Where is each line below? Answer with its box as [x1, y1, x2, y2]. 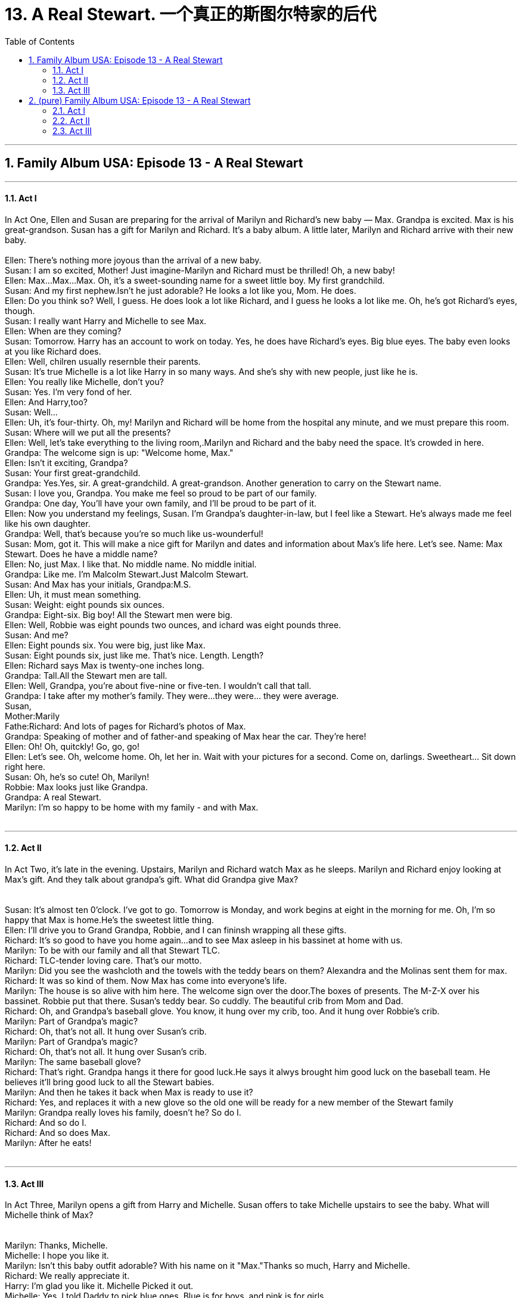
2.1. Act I [52, 105, 85, 116]
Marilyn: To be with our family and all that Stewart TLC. [5, 945, 220, 956]
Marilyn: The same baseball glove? [5, 1057, 141, 1067]
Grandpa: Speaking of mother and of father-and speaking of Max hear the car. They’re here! [5, 731, 366, 741]
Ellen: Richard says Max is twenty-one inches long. [5, 660, 204, 670]
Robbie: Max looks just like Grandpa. [5, 781, 148, 792]
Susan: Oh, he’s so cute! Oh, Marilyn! [5, 771, 150, 782]
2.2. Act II [52, 115, 90, 126]
